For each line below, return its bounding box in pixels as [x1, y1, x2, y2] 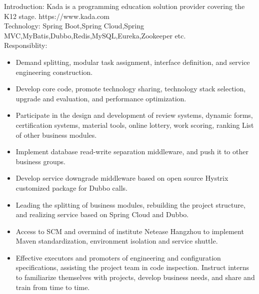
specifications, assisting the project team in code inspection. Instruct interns [15, 262, 249, 273]
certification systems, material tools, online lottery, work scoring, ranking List [15, 119, 254, 130]
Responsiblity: [4, 40, 47, 50]
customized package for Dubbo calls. [15, 182, 128, 193]
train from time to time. [15, 282, 90, 292]
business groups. [15, 156, 65, 166]
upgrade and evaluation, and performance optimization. [15, 93, 186, 103]
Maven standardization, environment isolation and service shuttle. [15, 236, 218, 246]
